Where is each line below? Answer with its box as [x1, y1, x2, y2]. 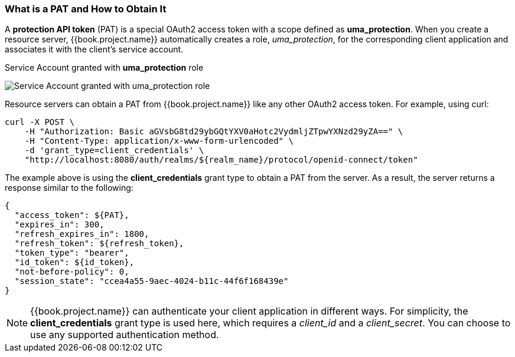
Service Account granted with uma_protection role [5, 62, 204, 73]
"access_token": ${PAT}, [14, 210, 129, 220]
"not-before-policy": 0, [14, 267, 129, 277]
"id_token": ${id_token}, [14, 257, 135, 267]
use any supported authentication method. [30, 329, 219, 341]
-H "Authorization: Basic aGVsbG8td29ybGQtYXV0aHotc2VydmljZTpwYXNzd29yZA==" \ [24, 127, 403, 137]
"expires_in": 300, [14, 220, 105, 230]
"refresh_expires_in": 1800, [14, 229, 149, 239]
